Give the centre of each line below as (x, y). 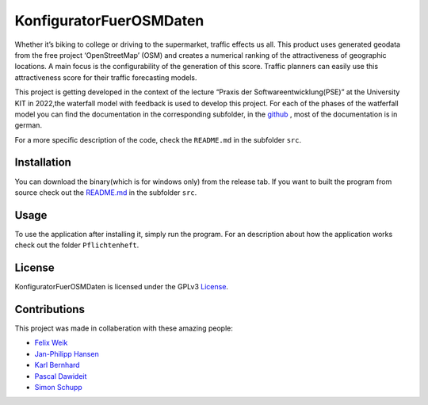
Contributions (50, 309)
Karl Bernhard (57, 365)
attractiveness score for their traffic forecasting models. (106, 77)
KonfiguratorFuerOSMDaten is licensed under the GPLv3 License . (122, 287)
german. (29, 125)
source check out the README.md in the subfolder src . (106, 192)
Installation (43, 162)
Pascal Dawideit (61, 376)
